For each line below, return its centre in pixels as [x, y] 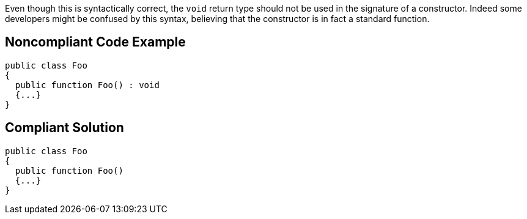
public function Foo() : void [87, 85]
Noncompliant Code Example [95, 42]
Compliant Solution [64, 128]
